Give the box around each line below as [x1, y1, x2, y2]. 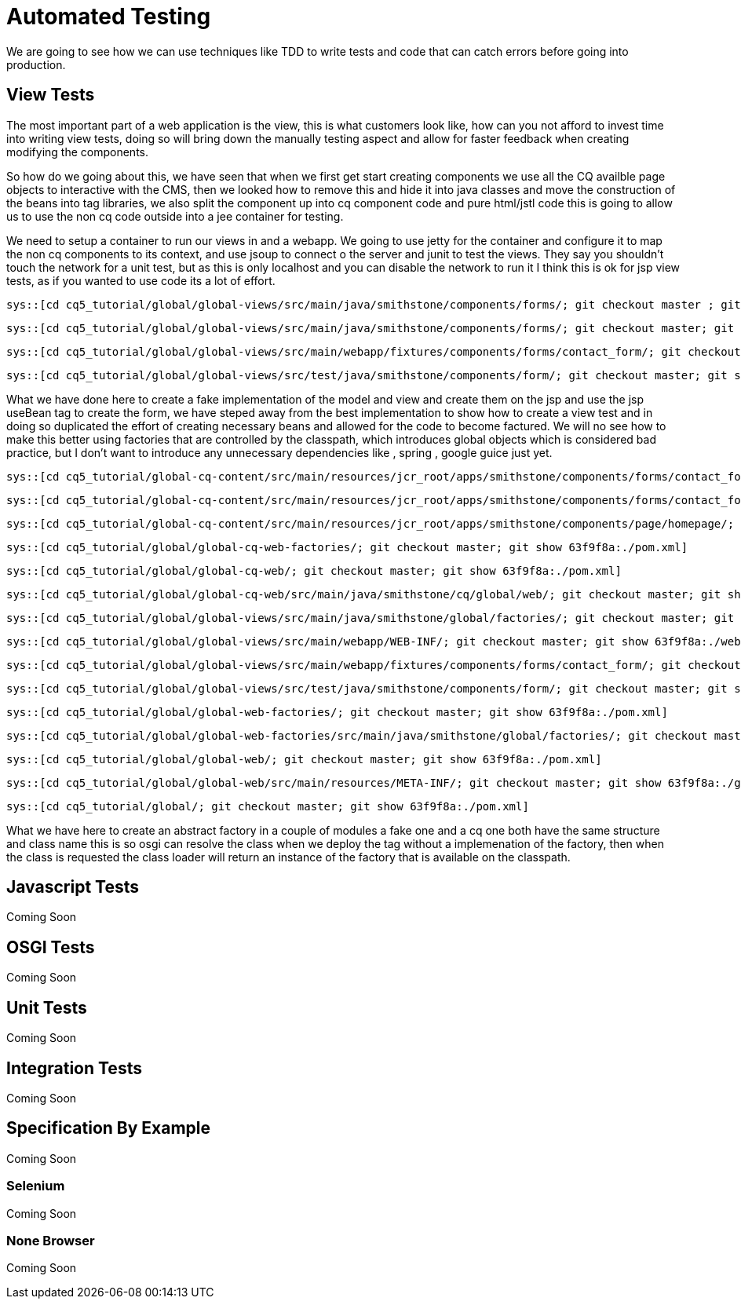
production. [6, 57, 66, 71]
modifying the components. [6, 144, 149, 159]
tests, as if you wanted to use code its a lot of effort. [6, 273, 276, 287]
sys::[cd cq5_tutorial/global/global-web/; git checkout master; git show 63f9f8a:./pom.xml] [6, 752, 602, 766]
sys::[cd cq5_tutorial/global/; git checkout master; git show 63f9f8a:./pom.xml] [6, 799, 529, 813]
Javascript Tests [6, 877, 139, 897]
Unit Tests [6, 997, 87, 1018]
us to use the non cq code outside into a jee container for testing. [6, 209, 344, 223]
